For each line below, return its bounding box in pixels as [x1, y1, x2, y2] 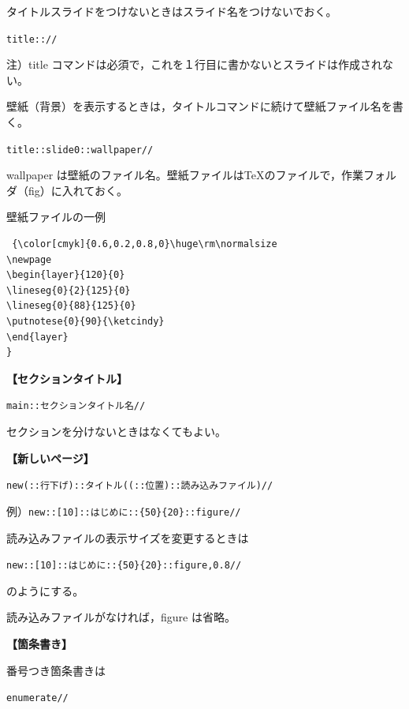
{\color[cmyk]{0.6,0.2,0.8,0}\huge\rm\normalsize [12, 238, 277, 250]
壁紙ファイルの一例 [6, 208, 106, 225]
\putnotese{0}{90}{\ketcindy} [6, 316, 165, 328]
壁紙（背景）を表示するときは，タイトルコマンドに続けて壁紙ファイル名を [6, 98, 392, 114]
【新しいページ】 [6, 449, 95, 466]
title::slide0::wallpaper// [6, 144, 154, 156]
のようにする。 [6, 582, 84, 598]
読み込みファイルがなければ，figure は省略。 [6, 609, 236, 625]
